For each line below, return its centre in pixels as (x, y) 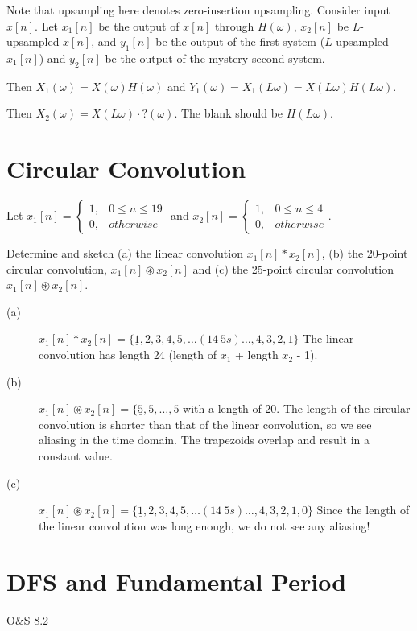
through (234, 25)
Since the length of (363, 510)
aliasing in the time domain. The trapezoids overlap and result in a (204, 440)
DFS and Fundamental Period (177, 581)
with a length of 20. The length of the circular (297, 408)
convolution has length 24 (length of (128, 355)
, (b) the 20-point (365, 253)
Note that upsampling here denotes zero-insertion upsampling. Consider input (198, 10)
